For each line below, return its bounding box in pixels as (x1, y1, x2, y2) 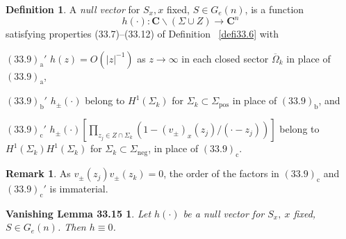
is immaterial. (49, 181, 108, 196)
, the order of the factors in (163, 166, 279, 181)
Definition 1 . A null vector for (6, 2, 140, 16)
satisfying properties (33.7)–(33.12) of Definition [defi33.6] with (6, 26, 279, 41)
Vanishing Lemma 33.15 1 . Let (6, 206, 151, 220)
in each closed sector (181, 51, 269, 65)
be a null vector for (183, 206, 265, 220)
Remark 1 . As (6, 166, 71, 181)
